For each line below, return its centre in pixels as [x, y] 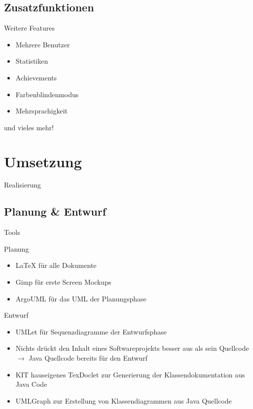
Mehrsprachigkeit [41, 111]
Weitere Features [30, 28]
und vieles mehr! [29, 127]
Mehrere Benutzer [43, 44]
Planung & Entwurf [55, 211]
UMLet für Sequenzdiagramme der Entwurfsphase [91, 331]
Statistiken [32, 61]
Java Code [31, 384]
